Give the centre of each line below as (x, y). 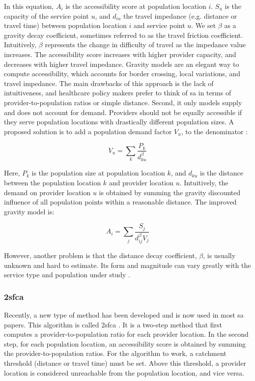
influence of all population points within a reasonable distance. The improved (120, 202)
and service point (159, 25)
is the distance (222, 173)
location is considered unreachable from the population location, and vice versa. (124, 372)
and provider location (141, 183)
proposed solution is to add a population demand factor (88, 131)
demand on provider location (47, 192)
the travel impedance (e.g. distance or (180, 15)
